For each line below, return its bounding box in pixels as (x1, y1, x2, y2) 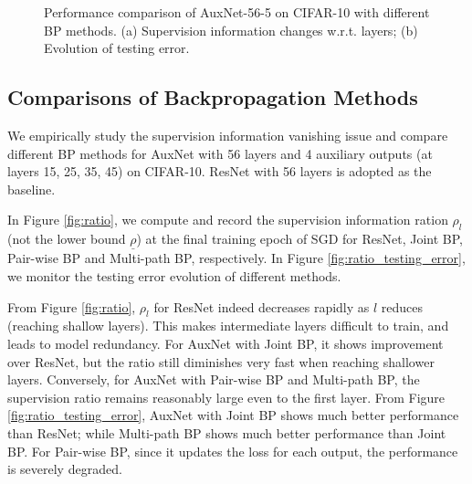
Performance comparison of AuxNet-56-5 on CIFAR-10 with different (44, 3, 430, 21)
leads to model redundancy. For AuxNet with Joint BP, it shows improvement (7, 333, 444, 352)
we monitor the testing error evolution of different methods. (7, 266, 341, 285)
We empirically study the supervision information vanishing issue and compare (7, 125, 448, 144)
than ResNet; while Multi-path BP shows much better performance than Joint (7, 423, 446, 442)
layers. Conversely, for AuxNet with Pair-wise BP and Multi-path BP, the (7, 370, 420, 389)
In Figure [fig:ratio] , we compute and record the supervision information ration (7, 210, 448, 229)
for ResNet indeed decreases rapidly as (153, 297, 370, 316)
